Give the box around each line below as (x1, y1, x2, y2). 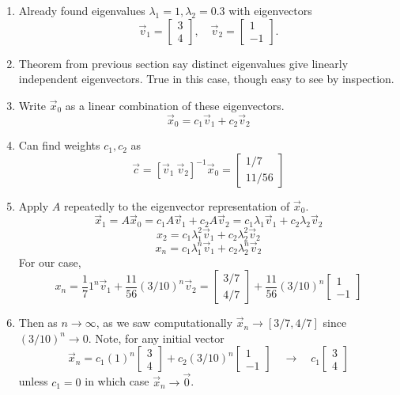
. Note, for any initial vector (88, 329, 225, 346)
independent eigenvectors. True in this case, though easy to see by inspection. (18, 70, 394, 87)
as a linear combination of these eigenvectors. (65, 97, 285, 113)
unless (18, 373, 48, 389)
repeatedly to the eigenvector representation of (63, 197, 290, 214)
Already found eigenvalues (18, 2, 145, 18)
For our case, (18, 253, 81, 270)
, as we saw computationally (96, 314, 233, 331)
